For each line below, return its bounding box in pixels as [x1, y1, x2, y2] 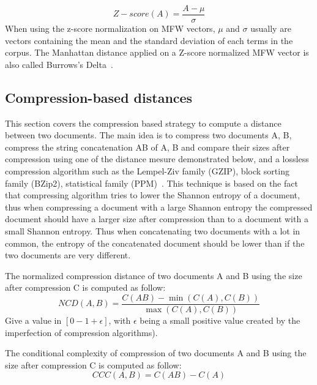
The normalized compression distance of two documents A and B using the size [5, 269, 302, 282]
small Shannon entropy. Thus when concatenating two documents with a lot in [5, 224, 300, 237]
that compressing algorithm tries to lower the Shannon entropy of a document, [5, 189, 300, 201]
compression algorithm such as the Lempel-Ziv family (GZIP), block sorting [5, 165, 289, 178]
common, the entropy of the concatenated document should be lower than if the [5, 236, 305, 249]
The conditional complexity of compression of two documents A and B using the [5, 346, 307, 359]
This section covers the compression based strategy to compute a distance [5, 116, 282, 129]
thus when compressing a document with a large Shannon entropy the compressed [5, 200, 313, 213]
